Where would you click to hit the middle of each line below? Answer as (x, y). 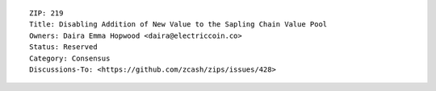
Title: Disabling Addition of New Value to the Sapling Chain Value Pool (178, 25)
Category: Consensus (70, 58)
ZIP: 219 (46, 13)
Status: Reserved (63, 47)
